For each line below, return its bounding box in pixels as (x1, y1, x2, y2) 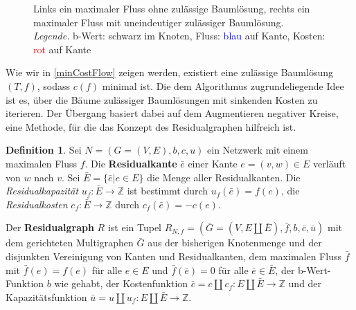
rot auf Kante (33, 42, 91, 56)
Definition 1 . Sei (6, 143, 82, 157)
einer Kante (188, 156, 238, 170)
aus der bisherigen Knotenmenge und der (148, 235, 322, 250)
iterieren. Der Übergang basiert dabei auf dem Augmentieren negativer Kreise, (6, 106, 339, 120)
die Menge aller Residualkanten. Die (147, 170, 301, 184)
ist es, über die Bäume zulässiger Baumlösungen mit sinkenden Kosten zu (6, 92, 318, 107)
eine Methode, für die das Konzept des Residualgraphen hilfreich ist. (6, 119, 296, 134)
